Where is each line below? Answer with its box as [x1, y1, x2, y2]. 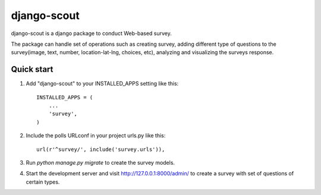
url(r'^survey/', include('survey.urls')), [36, 146, 165, 153]
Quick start [11, 64, 53, 74]
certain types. [26, 178, 60, 185]
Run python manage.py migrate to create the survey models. [26, 159, 175, 166]
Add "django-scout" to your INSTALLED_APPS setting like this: [26, 80, 179, 87]
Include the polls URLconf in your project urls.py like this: [26, 132, 166, 139]
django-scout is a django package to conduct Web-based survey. [11, 30, 172, 37]
